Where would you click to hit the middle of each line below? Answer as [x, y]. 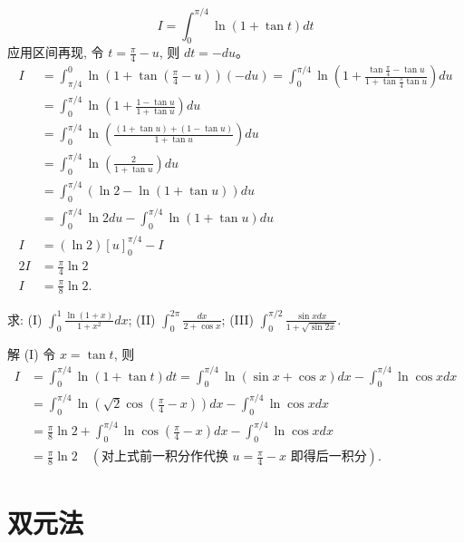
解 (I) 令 [32, 353]
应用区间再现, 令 [56, 52]
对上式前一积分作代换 [164, 457]
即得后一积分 [329, 457]
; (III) [238, 319]
